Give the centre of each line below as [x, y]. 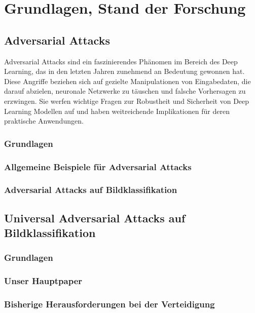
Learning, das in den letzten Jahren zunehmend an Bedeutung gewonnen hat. [124, 71]
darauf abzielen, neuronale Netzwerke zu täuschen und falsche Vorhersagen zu [125, 91]
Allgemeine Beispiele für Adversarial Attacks [98, 166]
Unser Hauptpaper [43, 281]
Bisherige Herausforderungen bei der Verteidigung [110, 304]
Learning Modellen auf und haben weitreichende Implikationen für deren [117, 111]
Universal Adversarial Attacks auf [95, 218]
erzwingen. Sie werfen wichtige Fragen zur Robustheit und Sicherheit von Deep [127, 101]
